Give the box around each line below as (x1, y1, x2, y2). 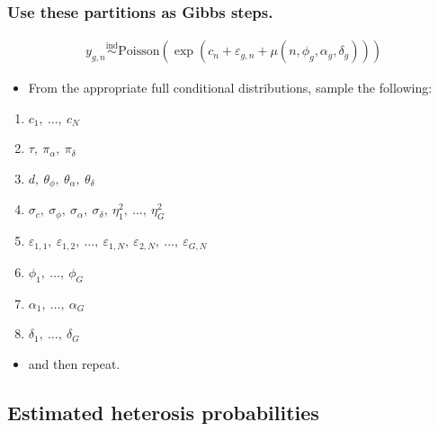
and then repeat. (28, 354, 121, 373)
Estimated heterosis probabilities (7, 398, 319, 426)
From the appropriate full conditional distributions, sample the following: (28, 78, 433, 97)
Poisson (118, 45, 160, 58)
